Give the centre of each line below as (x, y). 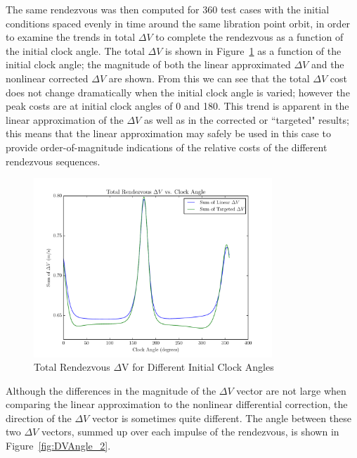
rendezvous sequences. (53, 161)
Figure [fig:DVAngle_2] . (58, 446)
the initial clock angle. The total (75, 50)
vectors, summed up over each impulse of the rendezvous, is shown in (190, 432)
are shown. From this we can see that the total (209, 78)
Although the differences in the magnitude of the (111, 390)
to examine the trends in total (71, 37)
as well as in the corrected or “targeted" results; (246, 119)
